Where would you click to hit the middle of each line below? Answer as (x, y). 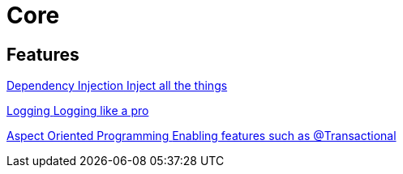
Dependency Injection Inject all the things (117, 86)
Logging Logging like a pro (78, 111)
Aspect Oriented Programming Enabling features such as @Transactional (201, 136)
